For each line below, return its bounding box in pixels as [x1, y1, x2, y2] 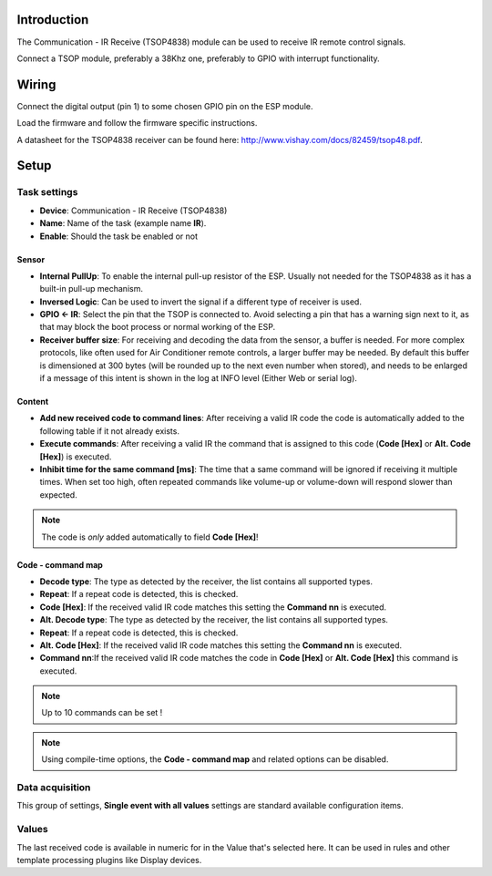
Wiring [16, 77, 56, 92]
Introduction [16, 12, 89, 27]
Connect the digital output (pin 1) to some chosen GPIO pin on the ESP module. [16, 100, 313, 111]
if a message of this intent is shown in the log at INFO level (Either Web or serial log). [39, 373, 357, 384]
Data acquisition [16, 781, 91, 794]
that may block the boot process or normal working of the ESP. [39, 322, 276, 333]
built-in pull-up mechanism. [39, 283, 143, 294]
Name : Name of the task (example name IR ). [39, 218, 207, 229]
